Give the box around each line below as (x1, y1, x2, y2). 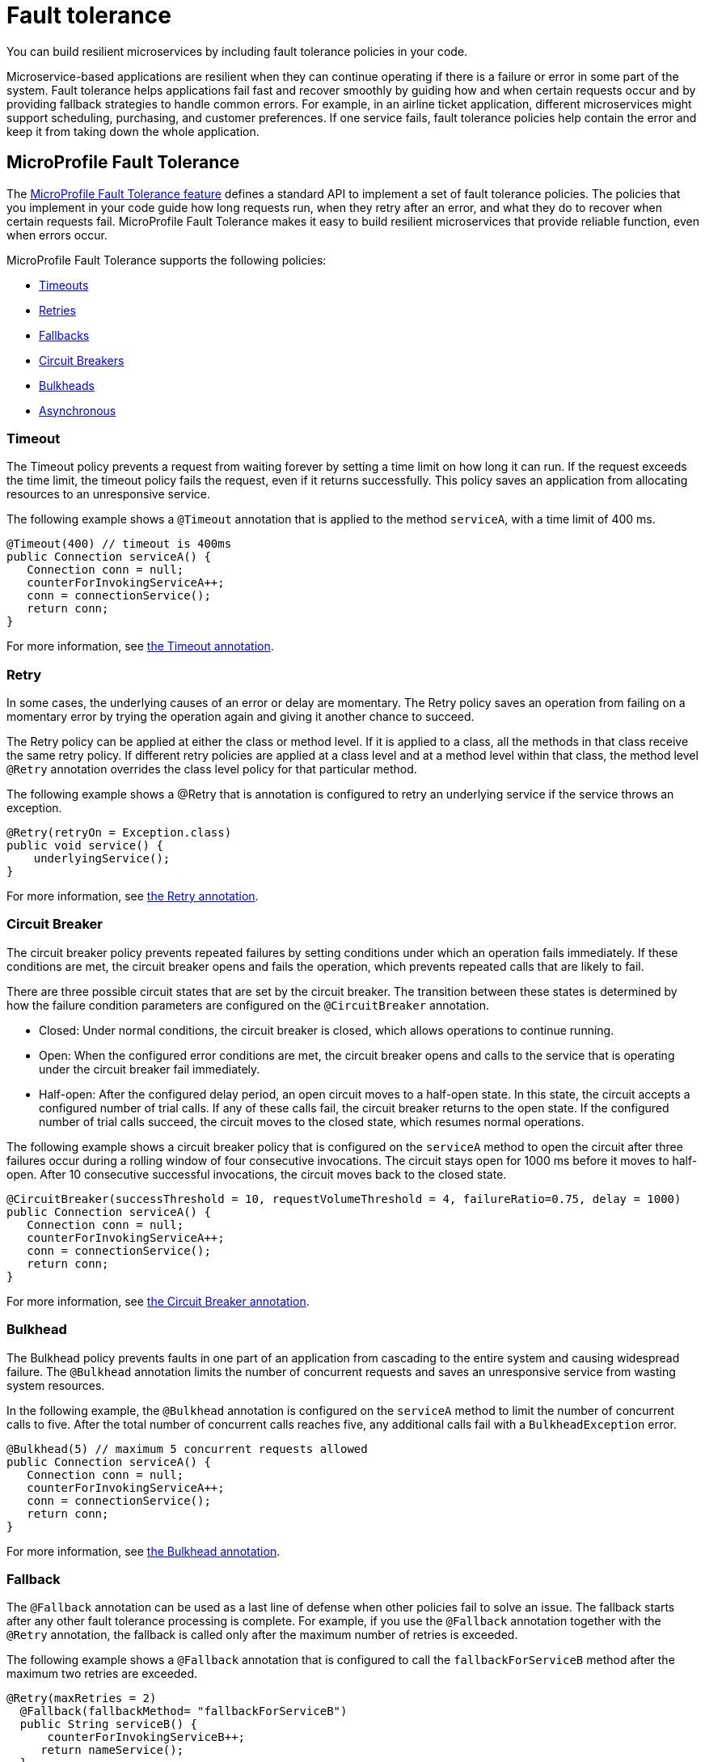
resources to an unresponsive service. (6, 487, 210, 502)
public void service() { (6, 839, 163, 853)
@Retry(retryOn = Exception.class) (6, 826, 232, 840)
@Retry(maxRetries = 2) (6, 1692, 157, 1705)
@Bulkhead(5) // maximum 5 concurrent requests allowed (6, 1442, 368, 1455)
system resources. (6, 1378, 105, 1392)
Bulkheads (39, 378, 95, 392)
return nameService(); (40, 1743, 184, 1757)
